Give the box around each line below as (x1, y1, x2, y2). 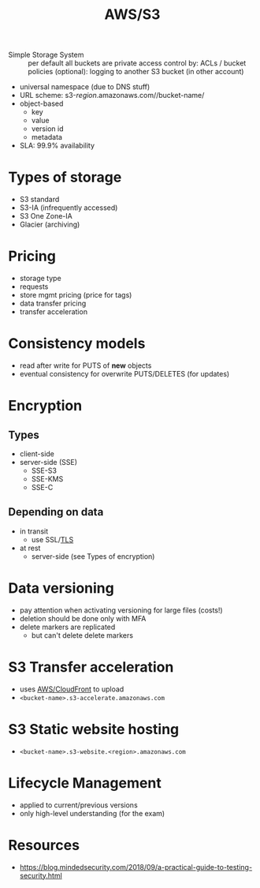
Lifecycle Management (8, 774, 162, 792)
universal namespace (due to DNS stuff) (19, 82, 150, 92)
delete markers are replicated (19, 622, 116, 631)
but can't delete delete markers (31, 630, 134, 640)
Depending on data (8, 505, 104, 519)
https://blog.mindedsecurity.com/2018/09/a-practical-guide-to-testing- (19, 862, 253, 871)
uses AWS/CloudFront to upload (19, 684, 124, 694)
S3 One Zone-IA (19, 212, 72, 221)
